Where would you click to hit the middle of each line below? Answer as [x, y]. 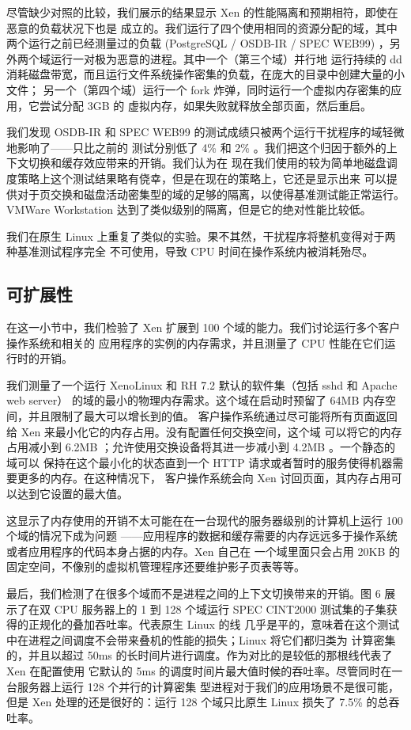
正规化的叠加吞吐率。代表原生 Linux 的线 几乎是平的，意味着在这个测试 [214, 624]
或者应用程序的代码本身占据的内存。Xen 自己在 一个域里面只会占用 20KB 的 [203, 551]
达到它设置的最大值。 [72, 494]
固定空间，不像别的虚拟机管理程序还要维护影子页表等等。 [156, 567]
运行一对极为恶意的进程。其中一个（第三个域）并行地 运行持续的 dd [226, 58]
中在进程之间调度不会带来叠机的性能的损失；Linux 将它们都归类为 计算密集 [201, 639]
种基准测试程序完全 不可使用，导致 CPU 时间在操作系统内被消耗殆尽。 [190, 251]
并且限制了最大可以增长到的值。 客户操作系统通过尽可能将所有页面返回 [213, 416]
